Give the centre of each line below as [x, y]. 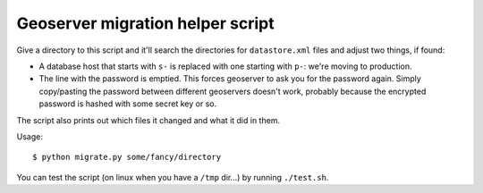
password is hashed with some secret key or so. [128, 104]
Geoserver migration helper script [145, 23]
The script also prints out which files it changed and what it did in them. [148, 120]
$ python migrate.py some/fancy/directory [127, 157]
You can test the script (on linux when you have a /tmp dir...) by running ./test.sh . [173, 177]
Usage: [30, 136]
